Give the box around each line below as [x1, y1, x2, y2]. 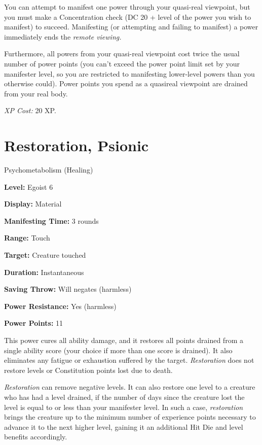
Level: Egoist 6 [4, 181, 53, 192]
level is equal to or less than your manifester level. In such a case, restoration [4, 401, 243, 412]
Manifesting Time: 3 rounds [4, 215, 99, 226]
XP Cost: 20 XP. [4, 105, 56, 116]
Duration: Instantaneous [4, 266, 84, 277]
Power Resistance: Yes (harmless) [4, 300, 117, 311]
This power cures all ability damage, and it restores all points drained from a [4, 335, 243, 345]
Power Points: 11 [4, 318, 63, 328]
